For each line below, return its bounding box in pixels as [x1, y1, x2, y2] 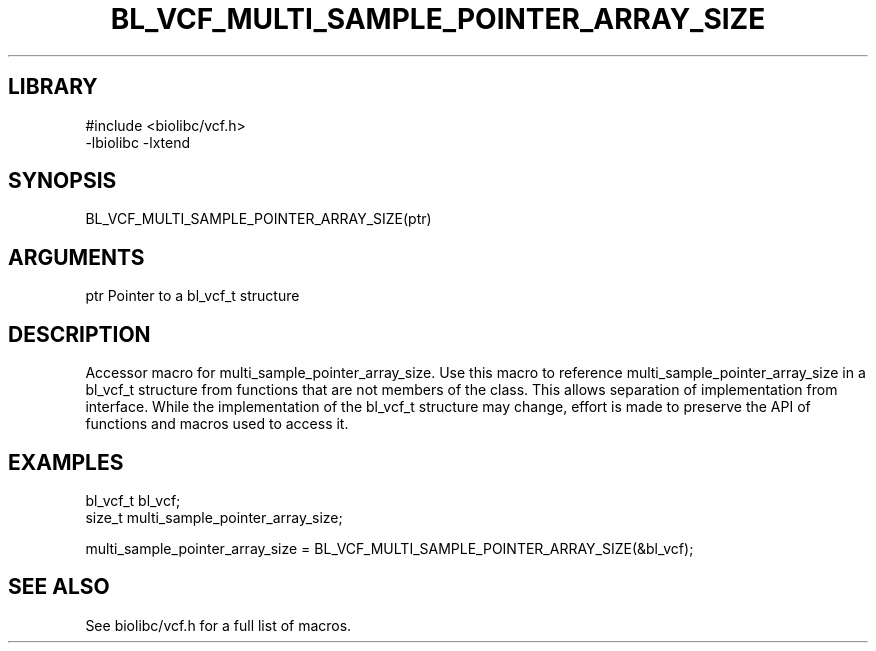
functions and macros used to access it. [85, 415, 349, 433]
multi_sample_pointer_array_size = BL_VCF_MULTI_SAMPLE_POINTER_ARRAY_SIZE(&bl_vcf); [85, 539, 694, 557]
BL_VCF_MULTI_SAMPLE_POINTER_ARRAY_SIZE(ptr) [85, 210, 432, 228]
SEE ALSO [8, 574, 110, 600]
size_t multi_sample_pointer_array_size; [85, 508, 343, 526]
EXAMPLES [8, 449, 124, 475]
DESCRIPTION [8, 321, 151, 347]
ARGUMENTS [8, 244, 145, 270]
